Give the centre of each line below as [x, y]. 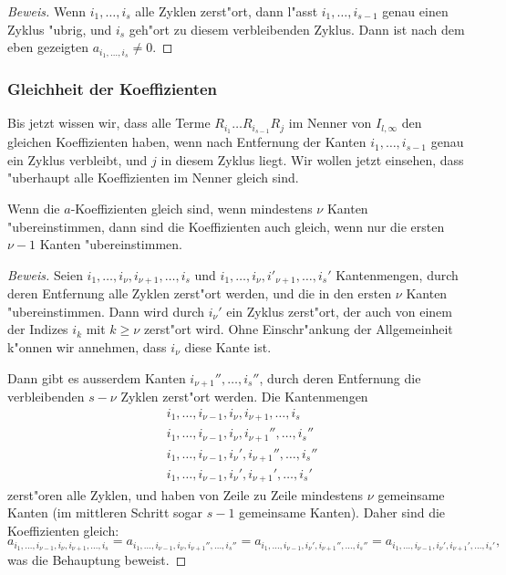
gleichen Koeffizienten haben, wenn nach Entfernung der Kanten [187, 142]
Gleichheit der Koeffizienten [113, 88]
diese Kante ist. [228, 346]
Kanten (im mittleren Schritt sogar [105, 512]
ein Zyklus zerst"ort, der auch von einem [339, 311]
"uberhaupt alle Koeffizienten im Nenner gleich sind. [153, 178]
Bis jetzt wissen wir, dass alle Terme [109, 123]
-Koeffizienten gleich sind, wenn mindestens [191, 208]
